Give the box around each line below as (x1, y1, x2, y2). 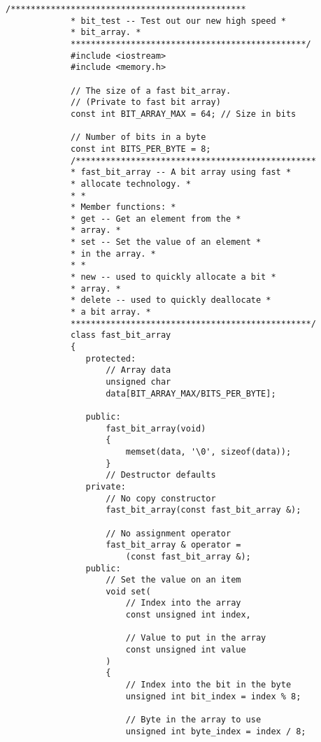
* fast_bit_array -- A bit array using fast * (71, 167, 292, 178)
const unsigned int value (125, 645, 246, 655)
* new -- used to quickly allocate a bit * (71, 272, 276, 283)
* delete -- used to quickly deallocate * (71, 295, 271, 306)
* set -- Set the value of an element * (71, 237, 262, 248)
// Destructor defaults (106, 470, 216, 480)
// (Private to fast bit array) (71, 97, 221, 108)
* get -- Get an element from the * (71, 213, 241, 224)
